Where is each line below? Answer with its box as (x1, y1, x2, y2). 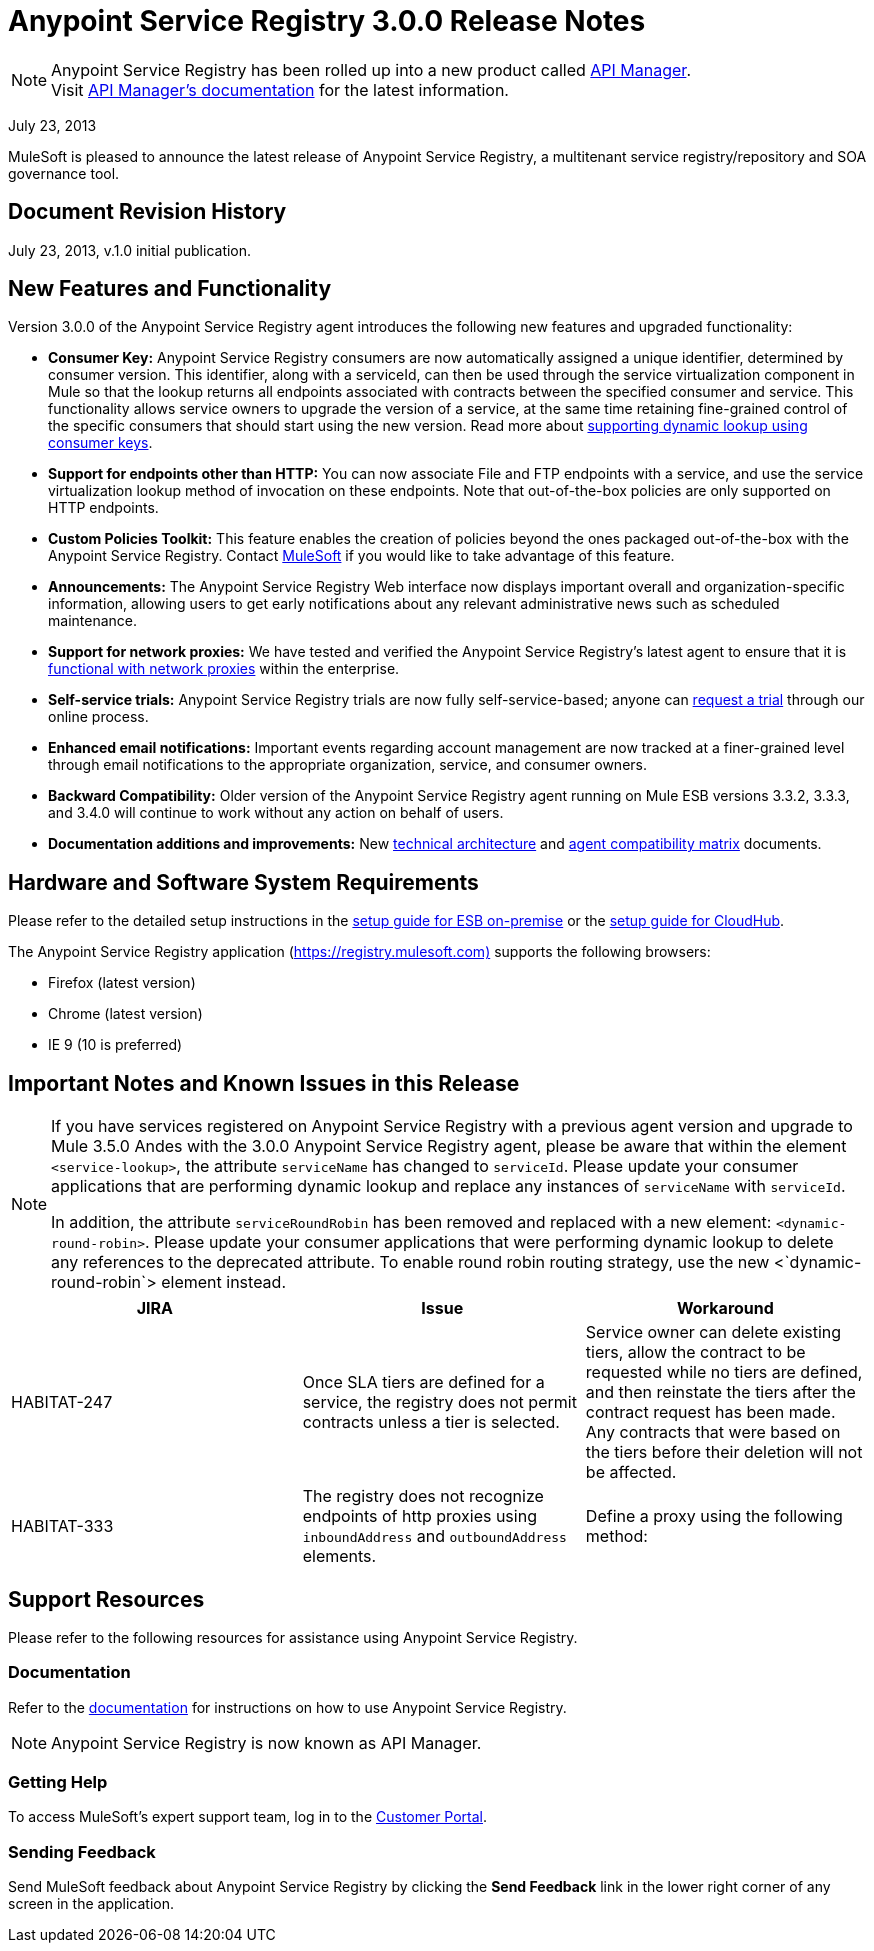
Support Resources (8, 1586, 205, 1612)
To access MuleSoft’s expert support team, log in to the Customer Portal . (8, 1808, 488, 1826)
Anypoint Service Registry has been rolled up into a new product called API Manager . (51, 59, 691, 80)
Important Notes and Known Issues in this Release (8, 1070, 520, 1096)
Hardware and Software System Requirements (8, 869, 479, 895)
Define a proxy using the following (585, 1506, 843, 1527)
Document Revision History (8, 199, 287, 225)
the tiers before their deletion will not (585, 1442, 863, 1463)
